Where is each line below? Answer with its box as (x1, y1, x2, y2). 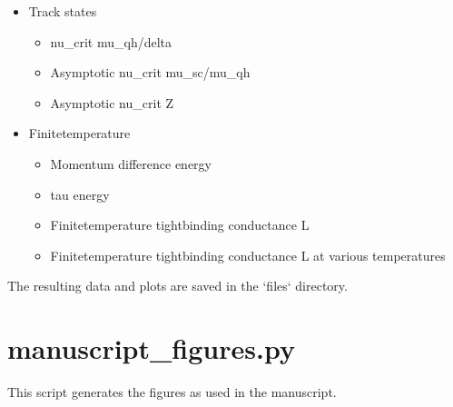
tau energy (50, 184, 110, 203)
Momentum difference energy (50, 154, 212, 173)
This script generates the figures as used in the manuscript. (7, 382, 337, 402)
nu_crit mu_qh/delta (50, 32, 172, 51)
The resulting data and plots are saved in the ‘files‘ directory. (7, 276, 348, 295)
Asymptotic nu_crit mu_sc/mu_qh (50, 63, 251, 82)
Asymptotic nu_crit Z (50, 93, 174, 112)
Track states (28, 2, 97, 20)
